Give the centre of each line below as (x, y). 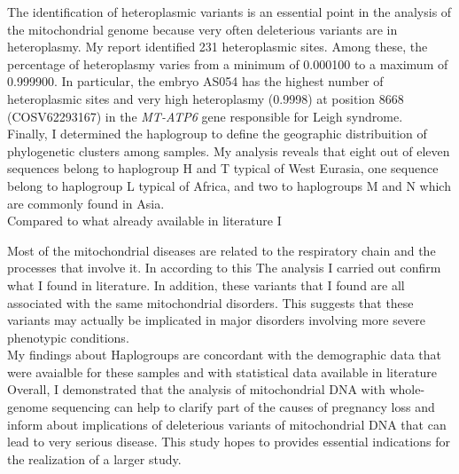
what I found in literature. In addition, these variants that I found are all (206, 284)
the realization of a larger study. (94, 458)
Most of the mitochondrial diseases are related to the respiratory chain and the (222, 250)
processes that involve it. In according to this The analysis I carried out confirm (224, 268)
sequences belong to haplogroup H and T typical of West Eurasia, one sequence (223, 168)
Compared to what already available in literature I (144, 221)
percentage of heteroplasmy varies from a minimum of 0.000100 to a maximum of (228, 63)
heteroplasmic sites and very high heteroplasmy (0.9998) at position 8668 (206, 98)
